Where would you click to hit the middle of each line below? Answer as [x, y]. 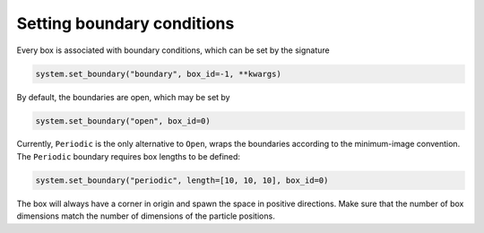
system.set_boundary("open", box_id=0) [123, 121]
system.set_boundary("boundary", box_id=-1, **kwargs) [158, 73]
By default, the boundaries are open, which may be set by [123, 97]
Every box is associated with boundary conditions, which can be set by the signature [173, 50]
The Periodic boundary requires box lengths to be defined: [129, 156]
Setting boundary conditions [125, 23]
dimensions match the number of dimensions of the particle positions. [146, 216]
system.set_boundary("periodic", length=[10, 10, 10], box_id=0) [182, 180]
